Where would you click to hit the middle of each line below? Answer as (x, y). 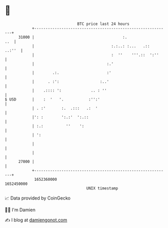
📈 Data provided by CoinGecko (38, 198)
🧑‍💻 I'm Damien (20, 210)
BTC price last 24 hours (103, 24)
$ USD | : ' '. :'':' (52, 99)
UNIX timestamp (102, 188)
